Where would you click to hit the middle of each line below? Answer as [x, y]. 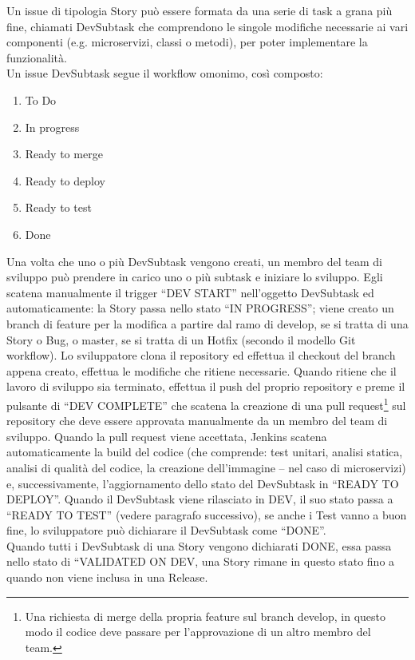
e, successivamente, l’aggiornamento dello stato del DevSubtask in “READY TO [203, 483]
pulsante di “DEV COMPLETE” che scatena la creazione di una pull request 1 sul [206, 404]
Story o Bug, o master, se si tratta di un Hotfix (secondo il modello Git [181, 339]
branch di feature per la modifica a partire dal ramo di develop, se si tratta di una [207, 323]
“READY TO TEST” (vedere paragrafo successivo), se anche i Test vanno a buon [207, 514]
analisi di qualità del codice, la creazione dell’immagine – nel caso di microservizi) [206, 467]
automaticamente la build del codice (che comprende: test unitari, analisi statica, [205, 452]
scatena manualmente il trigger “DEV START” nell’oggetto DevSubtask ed [190, 292]
